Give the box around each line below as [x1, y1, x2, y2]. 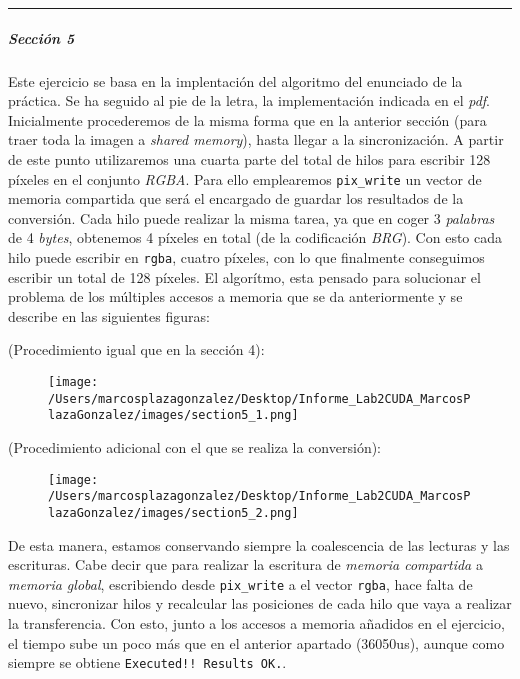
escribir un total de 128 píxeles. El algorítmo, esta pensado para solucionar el [8, 266, 481, 287]
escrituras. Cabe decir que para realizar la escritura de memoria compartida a [8, 554, 483, 575]
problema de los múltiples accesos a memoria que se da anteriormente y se [8, 286, 463, 307]
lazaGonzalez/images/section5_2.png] [48, 505, 299, 520]
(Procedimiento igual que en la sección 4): [8, 339, 265, 360]
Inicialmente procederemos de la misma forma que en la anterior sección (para [8, 109, 487, 130]
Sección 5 [8, 27, 75, 48]
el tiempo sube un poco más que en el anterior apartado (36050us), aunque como [8, 632, 505, 653]
